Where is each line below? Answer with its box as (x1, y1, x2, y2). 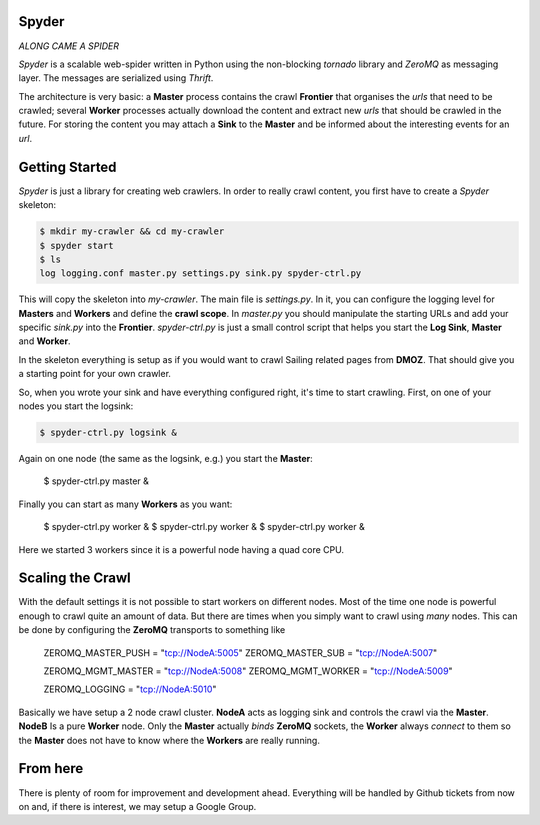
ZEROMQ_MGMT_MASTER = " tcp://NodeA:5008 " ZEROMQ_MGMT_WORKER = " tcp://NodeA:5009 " (43, 665, 454, 677)
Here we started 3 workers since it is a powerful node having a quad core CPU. (18, 543, 345, 555)
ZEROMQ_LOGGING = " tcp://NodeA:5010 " (43, 683, 217, 695)
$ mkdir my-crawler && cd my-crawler (39, 226, 225, 237)
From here (18, 760, 84, 777)
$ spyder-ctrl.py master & (43, 475, 150, 487)
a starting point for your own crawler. (18, 368, 172, 380)
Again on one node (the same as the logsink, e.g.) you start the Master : (18, 453, 314, 464)
